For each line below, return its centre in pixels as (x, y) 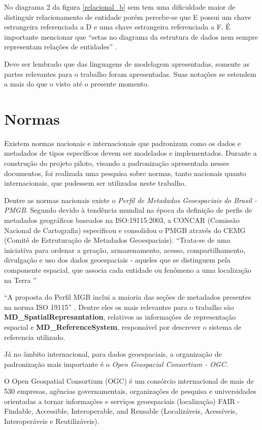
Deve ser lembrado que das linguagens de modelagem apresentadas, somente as (127, 63)
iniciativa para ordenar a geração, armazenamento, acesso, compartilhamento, (125, 250)
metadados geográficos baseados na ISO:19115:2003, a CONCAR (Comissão (122, 220)
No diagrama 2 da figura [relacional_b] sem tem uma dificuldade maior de (120, 7)
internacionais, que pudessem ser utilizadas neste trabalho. (95, 183)
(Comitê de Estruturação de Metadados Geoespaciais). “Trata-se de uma (117, 240)
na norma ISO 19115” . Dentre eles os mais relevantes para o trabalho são (119, 307)
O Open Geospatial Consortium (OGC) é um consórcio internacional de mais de (129, 381)
